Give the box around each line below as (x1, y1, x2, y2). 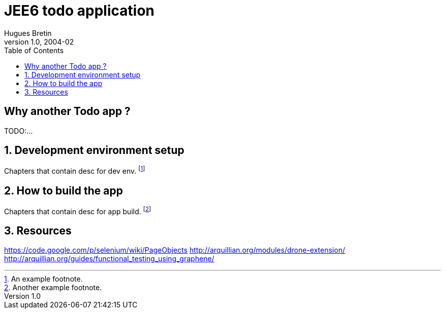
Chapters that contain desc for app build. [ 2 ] (4, 205, 151, 216)
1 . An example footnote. (4, 275, 83, 284)
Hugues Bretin (4, 28, 52, 37)
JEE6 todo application (4, 2, 154, 19)
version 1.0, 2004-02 (4, 37, 74, 46)
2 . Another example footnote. (4, 283, 102, 292)
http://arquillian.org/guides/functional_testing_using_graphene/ (4, 254, 214, 263)
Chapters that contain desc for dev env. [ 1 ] (4, 165, 145, 176)
